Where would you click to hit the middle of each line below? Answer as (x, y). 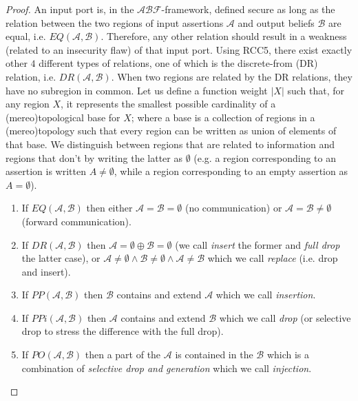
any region (28, 104)
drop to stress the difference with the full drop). (123, 331)
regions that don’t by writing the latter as (94, 157)
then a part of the (123, 354)
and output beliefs (276, 22)
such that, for (316, 90)
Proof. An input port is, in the (70, 9)
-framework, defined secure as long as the (248, 9)
